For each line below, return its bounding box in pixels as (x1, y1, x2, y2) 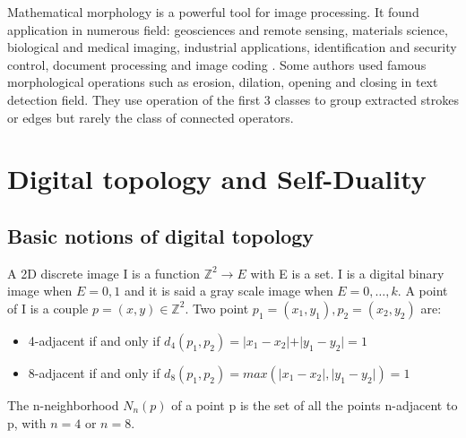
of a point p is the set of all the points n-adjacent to (171, 395, 458, 414)
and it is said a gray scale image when (124, 281, 333, 300)
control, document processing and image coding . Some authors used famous (7, 55, 427, 73)
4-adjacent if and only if (28, 331, 160, 349)
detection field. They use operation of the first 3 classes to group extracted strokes (7, 90, 459, 108)
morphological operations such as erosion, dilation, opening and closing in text (7, 73, 438, 91)
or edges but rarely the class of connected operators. (7, 107, 294, 126)
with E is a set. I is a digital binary (250, 263, 444, 282)
